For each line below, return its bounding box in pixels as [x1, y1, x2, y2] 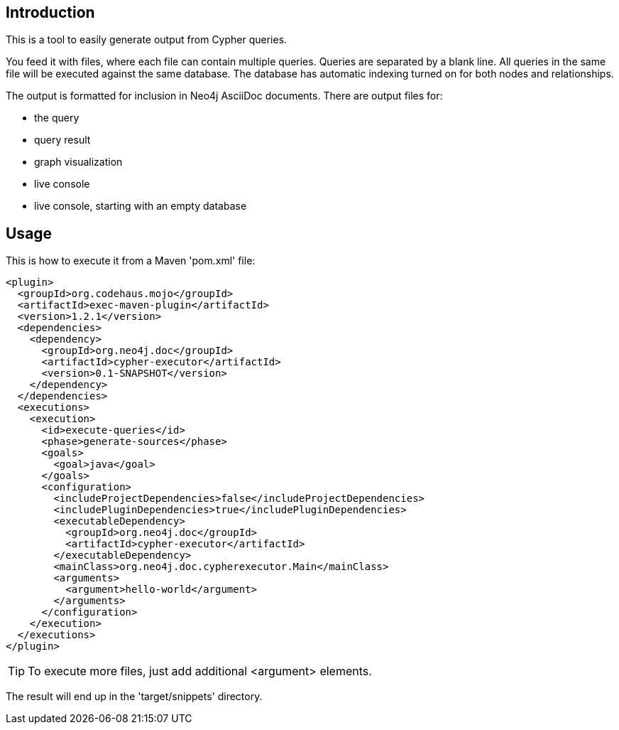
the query [34, 112, 80, 124]
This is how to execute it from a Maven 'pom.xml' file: [6, 254, 256, 267]
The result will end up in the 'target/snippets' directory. [6, 690, 263, 703]
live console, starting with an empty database [34, 200, 247, 213]
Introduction [6, 4, 95, 21]
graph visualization [34, 156, 123, 168]
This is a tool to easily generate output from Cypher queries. [6, 33, 287, 46]
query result [34, 134, 91, 146]
